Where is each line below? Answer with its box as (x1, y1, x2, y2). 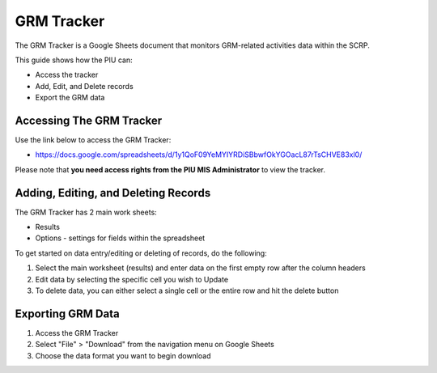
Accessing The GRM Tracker (15, 113, 163, 127)
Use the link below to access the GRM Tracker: (15, 135, 172, 145)
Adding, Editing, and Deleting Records (15, 186, 211, 200)
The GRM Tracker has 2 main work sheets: (15, 207, 157, 217)
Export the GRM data (35, 93, 105, 103)
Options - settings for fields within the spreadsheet (35, 233, 206, 243)
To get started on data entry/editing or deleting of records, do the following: (15, 248, 267, 258)
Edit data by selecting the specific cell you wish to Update (35, 274, 229, 284)
